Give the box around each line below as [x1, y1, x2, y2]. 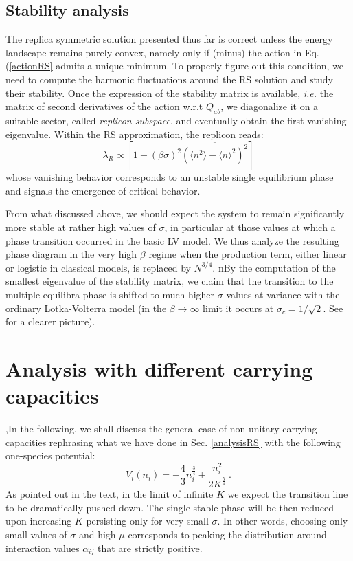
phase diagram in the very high [5, 247, 137, 261]
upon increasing [5, 514, 72, 528]
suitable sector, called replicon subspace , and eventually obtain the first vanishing [5, 113, 347, 127]
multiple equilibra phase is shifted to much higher [5, 287, 215, 301]
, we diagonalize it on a [220, 99, 319, 113]
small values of [5, 527, 67, 542]
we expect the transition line [227, 487, 348, 501]
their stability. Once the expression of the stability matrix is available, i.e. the [5, 85, 334, 100]
